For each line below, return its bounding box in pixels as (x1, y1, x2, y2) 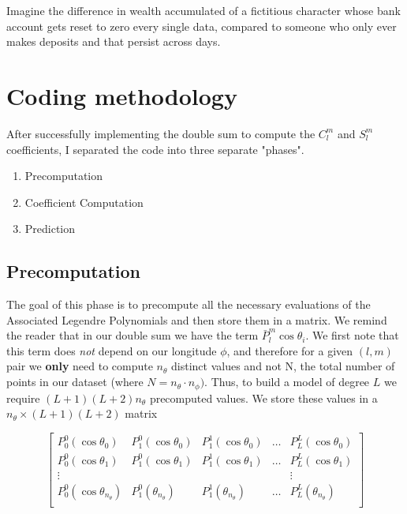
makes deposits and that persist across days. (6, 33, 221, 50)
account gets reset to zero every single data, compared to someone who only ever (6, 17, 397, 34)
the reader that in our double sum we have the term (6, 327, 259, 343)
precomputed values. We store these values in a (149, 389, 378, 406)
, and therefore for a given (226, 342, 353, 358)
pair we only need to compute (6, 358, 153, 374)
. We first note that (305, 327, 399, 343)
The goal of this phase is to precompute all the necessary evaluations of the (6, 296, 371, 313)
